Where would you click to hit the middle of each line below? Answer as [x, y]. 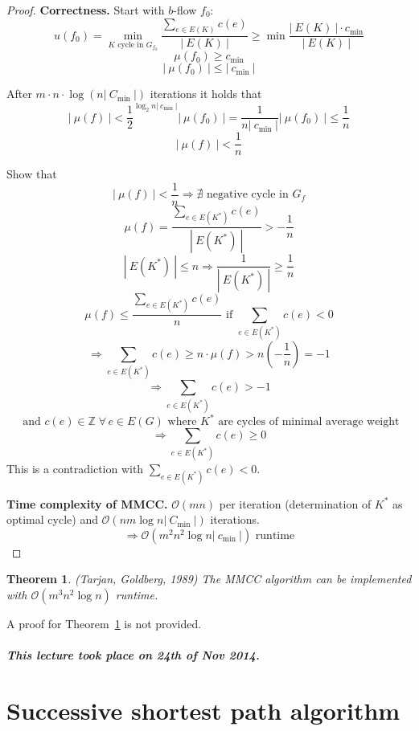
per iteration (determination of [295, 503]
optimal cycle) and [52, 519]
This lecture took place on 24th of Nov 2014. [133, 655]
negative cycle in [247, 195]
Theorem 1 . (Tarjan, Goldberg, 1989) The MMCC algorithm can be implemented [209, 579]
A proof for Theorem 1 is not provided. [104, 624]
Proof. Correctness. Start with [86, 10]
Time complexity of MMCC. [87, 503]
